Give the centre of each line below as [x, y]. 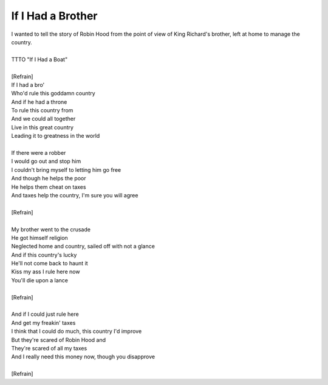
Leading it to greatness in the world [56, 136]
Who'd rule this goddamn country [53, 94]
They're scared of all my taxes [49, 348]
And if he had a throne [39, 102]
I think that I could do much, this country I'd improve [77, 332]
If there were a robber [39, 153]
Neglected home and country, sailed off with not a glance [83, 247]
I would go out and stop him [46, 162]
